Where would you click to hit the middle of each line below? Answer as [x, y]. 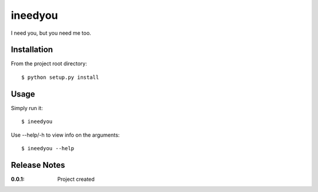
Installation [32, 50]
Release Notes [38, 165]
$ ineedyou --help [48, 148]
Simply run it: [27, 108]
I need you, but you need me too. [51, 33]
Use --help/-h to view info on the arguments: [65, 135]
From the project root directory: [49, 64]
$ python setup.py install [60, 77]
